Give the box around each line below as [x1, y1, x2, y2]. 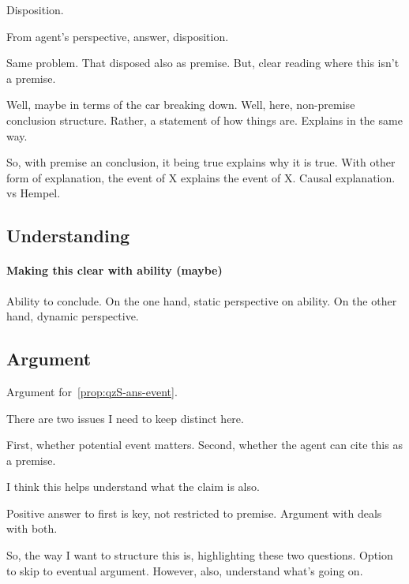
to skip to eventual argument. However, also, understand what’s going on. [6, 562, 363, 578]
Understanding [6, 223, 130, 248]
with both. [6, 520, 58, 537]
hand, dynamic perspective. [6, 308, 139, 324]
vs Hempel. [6, 185, 61, 201]
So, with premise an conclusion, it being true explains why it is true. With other [6, 154, 396, 170]
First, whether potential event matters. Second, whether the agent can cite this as [6, 436, 403, 453]
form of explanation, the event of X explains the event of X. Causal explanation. [6, 169, 396, 185]
